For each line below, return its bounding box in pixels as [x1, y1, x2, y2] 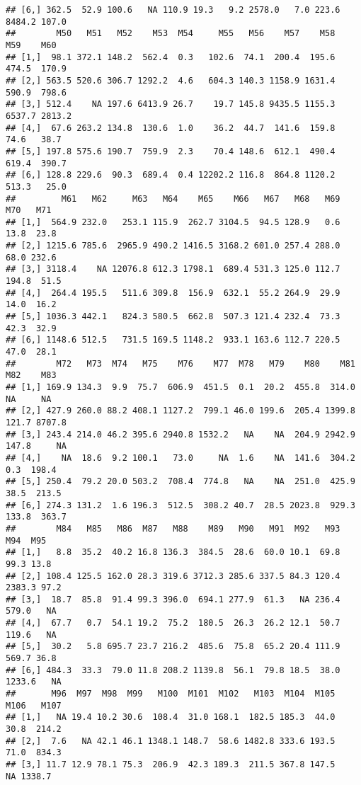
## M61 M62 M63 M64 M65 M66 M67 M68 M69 [6, 193, 340, 204]
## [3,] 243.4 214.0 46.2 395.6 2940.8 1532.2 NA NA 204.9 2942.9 [6, 429, 355, 440]
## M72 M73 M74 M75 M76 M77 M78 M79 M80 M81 [6, 358, 355, 369]
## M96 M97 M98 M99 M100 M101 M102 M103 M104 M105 [6, 689, 336, 699]
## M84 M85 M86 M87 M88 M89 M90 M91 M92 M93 [6, 523, 340, 534]
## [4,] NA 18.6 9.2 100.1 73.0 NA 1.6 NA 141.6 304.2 [6, 452, 355, 463]
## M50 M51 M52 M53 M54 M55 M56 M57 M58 [6, 28, 336, 39]
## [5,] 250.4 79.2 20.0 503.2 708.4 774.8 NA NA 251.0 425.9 [6, 476, 355, 487]
